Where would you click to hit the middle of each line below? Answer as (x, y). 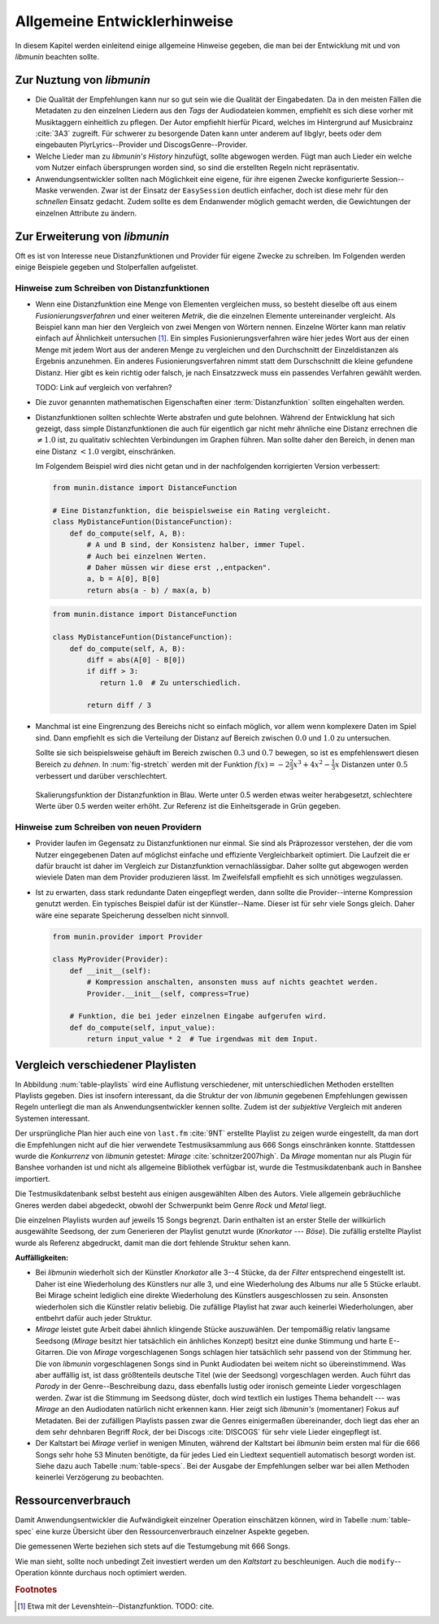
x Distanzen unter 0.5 (371, 764)
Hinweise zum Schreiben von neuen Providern (109, 827)
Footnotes (36, 1589)
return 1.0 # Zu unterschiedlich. (170, 682)
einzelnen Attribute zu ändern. (86, 213)
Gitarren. (50, 1353)
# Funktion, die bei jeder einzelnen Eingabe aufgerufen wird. (198, 1016)
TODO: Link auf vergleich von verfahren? (104, 387)
